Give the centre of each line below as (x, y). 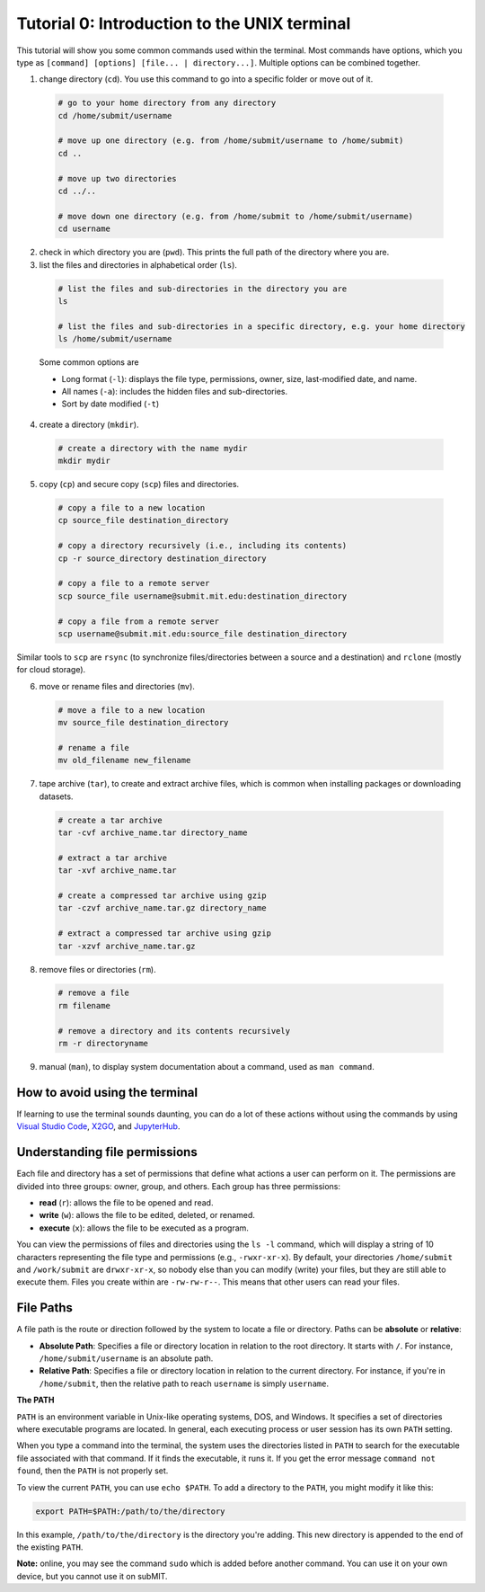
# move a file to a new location (132, 710)
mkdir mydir (84, 461)
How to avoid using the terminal (107, 1092)
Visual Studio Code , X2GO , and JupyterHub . (98, 1126)
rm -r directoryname (103, 1044)
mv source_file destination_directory (143, 723)
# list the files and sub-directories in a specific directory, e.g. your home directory (262, 326)
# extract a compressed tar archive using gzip (164, 934)
